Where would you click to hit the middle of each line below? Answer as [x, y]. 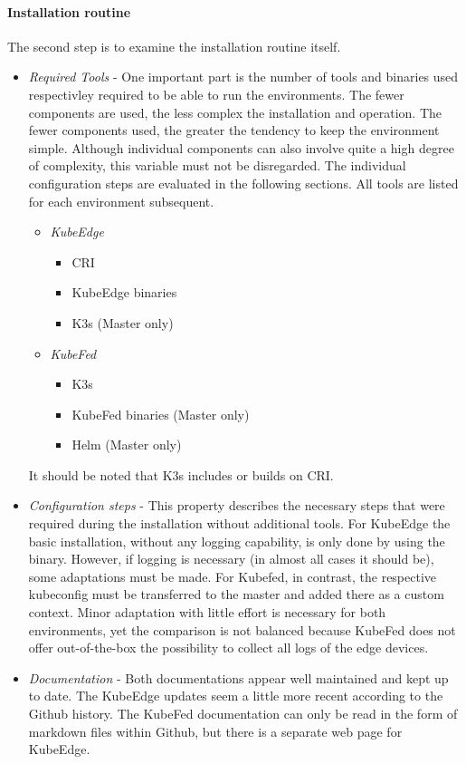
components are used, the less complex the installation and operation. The [235, 112]
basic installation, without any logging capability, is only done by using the [237, 541]
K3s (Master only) [123, 322]
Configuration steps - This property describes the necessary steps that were [237, 505]
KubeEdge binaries [124, 292]
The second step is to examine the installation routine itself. [174, 46]
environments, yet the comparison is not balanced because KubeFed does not [242, 629]
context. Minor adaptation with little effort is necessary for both [207, 612]
